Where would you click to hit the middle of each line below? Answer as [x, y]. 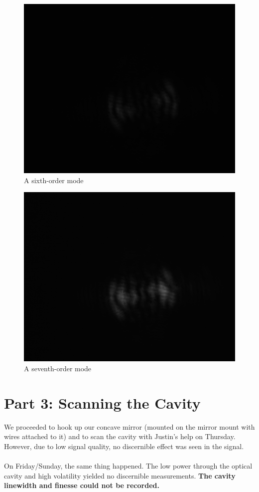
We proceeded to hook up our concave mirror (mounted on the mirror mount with [129, 426]
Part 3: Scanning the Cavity [102, 402]
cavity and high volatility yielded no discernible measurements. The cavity [120, 475]
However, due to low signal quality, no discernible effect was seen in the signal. [124, 446]
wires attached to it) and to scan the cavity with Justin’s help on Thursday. [120, 436]
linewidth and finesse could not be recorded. [82, 485]
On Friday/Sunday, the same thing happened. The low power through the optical [128, 466]
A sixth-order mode [54, 180]
